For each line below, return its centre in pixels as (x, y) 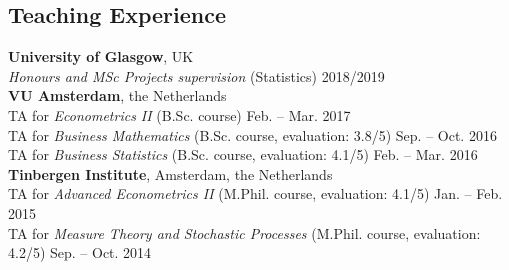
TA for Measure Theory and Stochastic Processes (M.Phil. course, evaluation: (244, 232)
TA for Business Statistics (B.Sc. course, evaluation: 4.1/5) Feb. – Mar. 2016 (243, 154)
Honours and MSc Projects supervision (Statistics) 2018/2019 (196, 75)
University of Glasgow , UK (101, 56)
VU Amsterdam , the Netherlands (117, 95)
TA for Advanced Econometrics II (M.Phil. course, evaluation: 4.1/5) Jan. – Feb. (255, 193)
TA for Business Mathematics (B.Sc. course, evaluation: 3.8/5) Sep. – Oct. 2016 (252, 134)
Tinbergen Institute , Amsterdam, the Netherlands (170, 173)
